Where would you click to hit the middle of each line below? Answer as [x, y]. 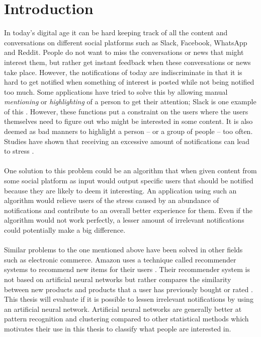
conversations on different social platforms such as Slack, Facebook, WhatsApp [126, 42]
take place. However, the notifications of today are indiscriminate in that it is [123, 72]
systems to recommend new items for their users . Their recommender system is [127, 269]
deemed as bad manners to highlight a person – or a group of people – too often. [128, 131]
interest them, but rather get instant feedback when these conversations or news [127, 62]
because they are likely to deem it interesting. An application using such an [120, 190]
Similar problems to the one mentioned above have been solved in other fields [123, 250]
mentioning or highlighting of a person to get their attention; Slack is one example [130, 102]
